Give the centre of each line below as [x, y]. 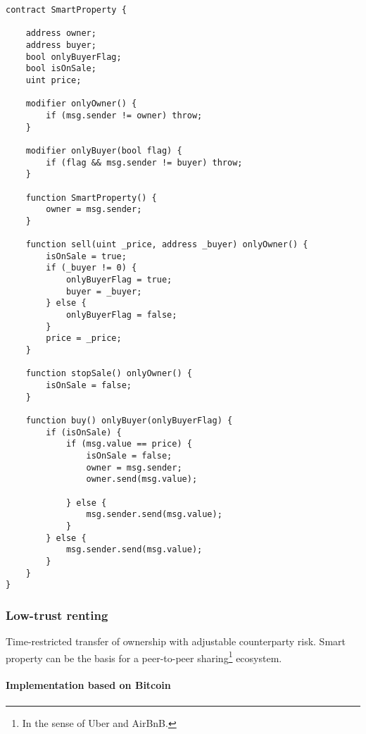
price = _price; [84, 338]
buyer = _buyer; [104, 291]
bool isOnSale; [61, 69]
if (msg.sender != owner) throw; [124, 115]
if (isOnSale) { [84, 432]
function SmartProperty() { [91, 198]
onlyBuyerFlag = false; [121, 315]
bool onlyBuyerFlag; [74, 57]
